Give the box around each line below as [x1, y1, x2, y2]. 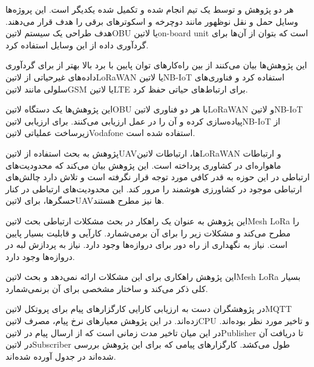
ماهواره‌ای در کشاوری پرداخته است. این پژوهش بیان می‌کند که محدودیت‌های [5, 158, 281, 171]
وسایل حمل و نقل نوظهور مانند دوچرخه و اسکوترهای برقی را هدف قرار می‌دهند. [5, 15, 298, 27]
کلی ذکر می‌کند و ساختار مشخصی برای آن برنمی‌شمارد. [5, 282, 208, 294]
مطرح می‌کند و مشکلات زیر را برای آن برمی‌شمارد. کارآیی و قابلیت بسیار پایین [5, 226, 291, 239]
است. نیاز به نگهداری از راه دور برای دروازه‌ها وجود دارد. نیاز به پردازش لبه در [5, 238, 288, 251]
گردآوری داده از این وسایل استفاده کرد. [5, 38, 149, 51]
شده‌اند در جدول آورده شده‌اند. [5, 349, 116, 362]
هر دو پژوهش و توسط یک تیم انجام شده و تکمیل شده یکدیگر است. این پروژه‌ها [5, 3, 294, 15]
